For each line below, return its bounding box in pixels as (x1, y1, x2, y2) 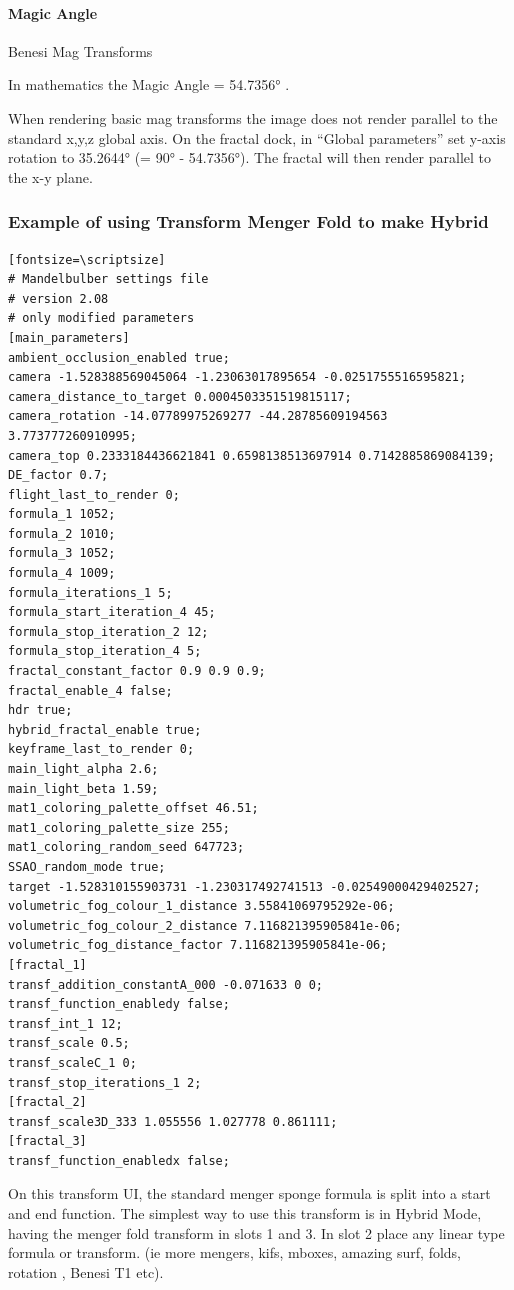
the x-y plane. (8, 166, 93, 187)
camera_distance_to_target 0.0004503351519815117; (8, 389, 352, 404)
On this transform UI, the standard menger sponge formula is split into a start (8, 1183, 491, 1204)
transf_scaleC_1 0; (8, 1055, 137, 1070)
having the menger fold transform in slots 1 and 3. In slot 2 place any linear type (8, 1222, 505, 1243)
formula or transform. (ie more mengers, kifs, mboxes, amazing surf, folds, (8, 1242, 462, 1263)
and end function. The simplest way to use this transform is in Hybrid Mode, (8, 1203, 482, 1224)
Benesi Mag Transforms (8, 40, 153, 61)
